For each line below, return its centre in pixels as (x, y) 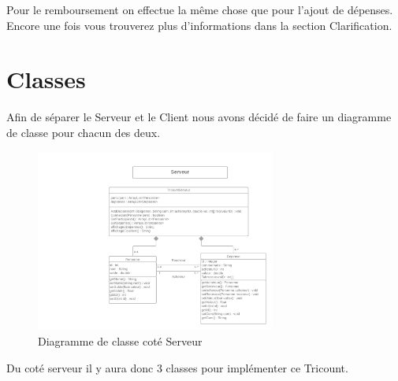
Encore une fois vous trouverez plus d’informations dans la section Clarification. (199, 25)
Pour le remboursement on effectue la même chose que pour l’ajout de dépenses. (200, 9)
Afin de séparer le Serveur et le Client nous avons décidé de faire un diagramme (199, 117)
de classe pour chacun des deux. (84, 132)
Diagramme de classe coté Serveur (120, 341)
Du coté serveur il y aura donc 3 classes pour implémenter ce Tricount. (177, 367)
